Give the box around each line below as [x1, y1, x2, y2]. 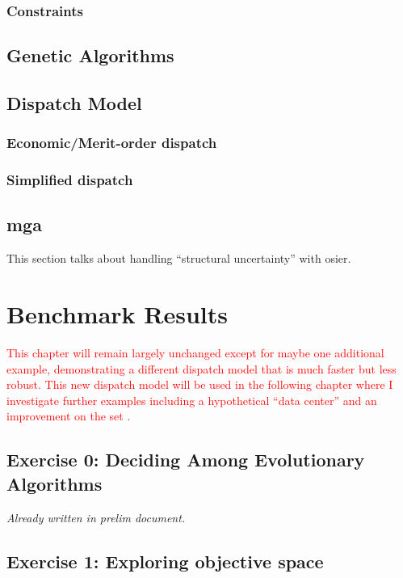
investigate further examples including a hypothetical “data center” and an [6, 391, 377, 408]
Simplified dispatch [6, 170, 133, 190]
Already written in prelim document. [6, 508, 186, 525]
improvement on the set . [6, 407, 131, 424]
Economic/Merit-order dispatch [6, 133, 217, 153]
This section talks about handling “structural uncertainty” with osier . [6, 250, 351, 267]
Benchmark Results [6, 297, 229, 331]
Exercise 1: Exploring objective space [6, 548, 324, 573]
